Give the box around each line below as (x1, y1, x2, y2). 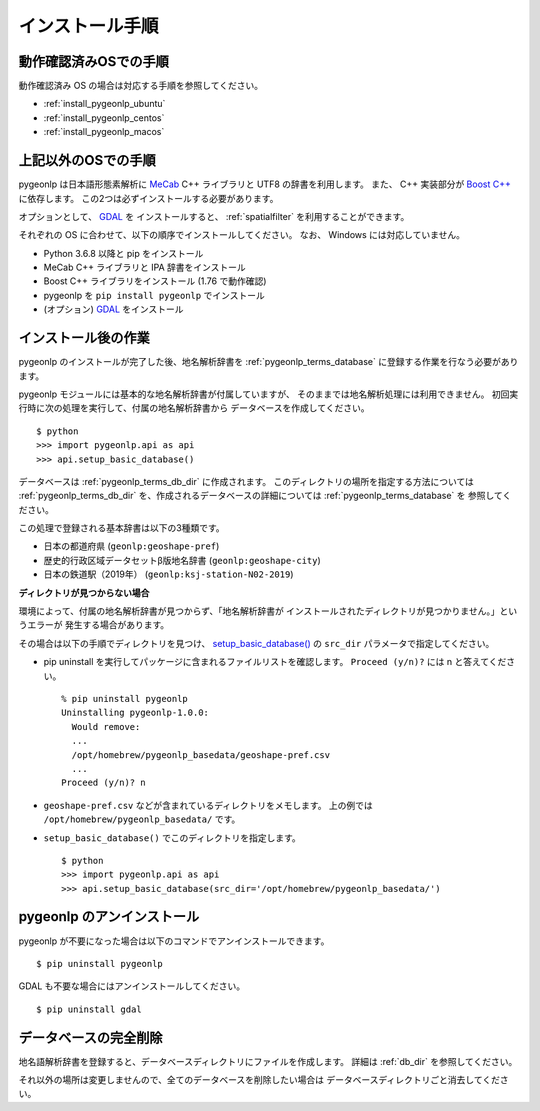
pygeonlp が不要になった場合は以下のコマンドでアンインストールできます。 (18, 935, 330, 947)
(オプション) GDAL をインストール (43, 303, 184, 315)
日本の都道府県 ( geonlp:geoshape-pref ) (43, 540, 220, 552)
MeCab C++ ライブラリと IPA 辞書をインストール (43, 261, 247, 274)
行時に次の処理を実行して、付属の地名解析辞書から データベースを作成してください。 (18, 402, 370, 414)
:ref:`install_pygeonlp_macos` (43, 126, 165, 138)
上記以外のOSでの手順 (18, 152, 156, 169)
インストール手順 (18, 15, 159, 37)
